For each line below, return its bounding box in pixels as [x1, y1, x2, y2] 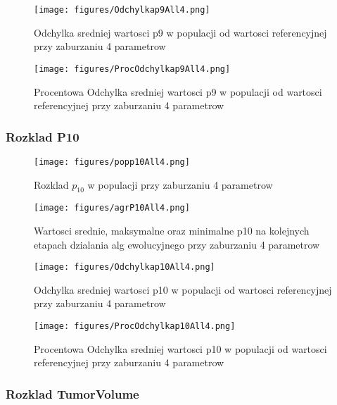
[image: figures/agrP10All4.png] [34, 203, 190, 213]
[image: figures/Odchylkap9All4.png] [34, 5, 210, 15]
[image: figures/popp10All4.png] [34, 156, 190, 167]
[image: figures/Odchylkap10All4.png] [34, 262, 215, 273]
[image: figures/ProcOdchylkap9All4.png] [34, 63, 231, 74]
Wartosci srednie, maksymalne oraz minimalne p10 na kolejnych [34, 223, 310, 238]
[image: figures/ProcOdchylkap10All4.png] [34, 321, 236, 332]
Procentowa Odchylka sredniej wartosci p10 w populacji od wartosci [34, 341, 327, 356]
